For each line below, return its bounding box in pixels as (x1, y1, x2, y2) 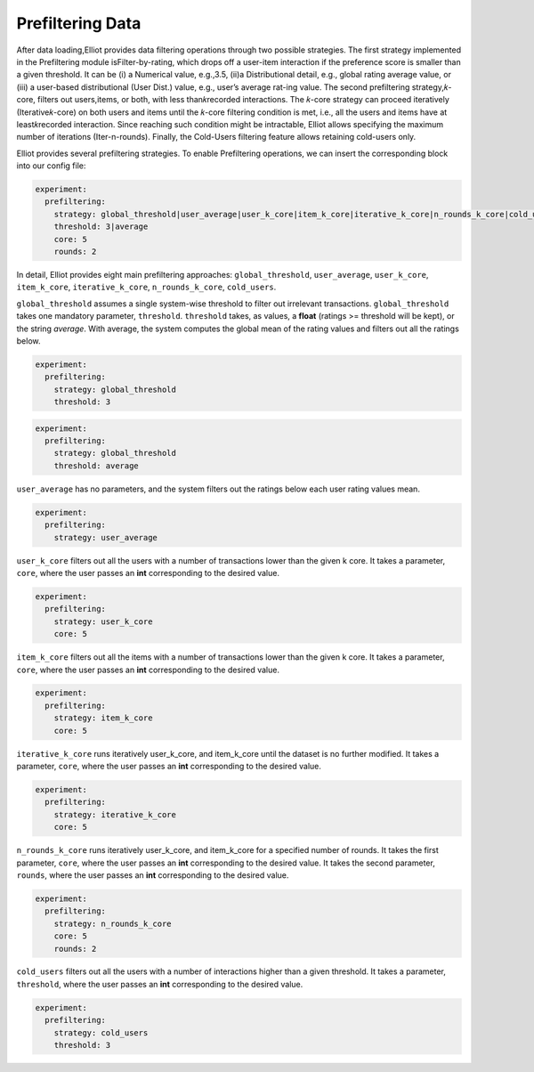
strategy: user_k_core (53, 616, 153, 627)
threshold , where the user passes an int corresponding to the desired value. (16, 979, 303, 989)
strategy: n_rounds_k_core (53, 918, 173, 929)
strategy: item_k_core (53, 713, 153, 723)
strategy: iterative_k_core (53, 809, 177, 819)
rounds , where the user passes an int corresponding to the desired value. (16, 869, 289, 881)
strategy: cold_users (53, 1027, 149, 1037)
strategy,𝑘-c (411, 81, 452, 93)
